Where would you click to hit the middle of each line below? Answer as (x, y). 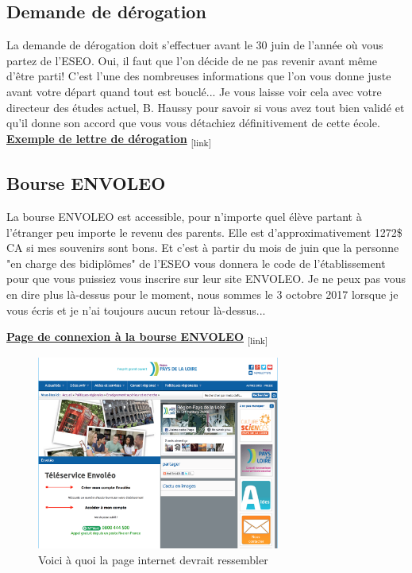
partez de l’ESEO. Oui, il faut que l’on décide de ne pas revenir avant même (192, 60)
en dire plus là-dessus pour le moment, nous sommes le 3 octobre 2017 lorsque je (202, 294)
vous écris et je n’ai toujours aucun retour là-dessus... (136, 310)
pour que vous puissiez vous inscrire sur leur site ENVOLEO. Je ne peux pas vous (206, 279)
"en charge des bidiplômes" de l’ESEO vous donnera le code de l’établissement (196, 263)
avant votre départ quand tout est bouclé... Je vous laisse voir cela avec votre (194, 91)
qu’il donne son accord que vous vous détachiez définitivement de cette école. (193, 123)
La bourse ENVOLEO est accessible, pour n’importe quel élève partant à (184, 217)
